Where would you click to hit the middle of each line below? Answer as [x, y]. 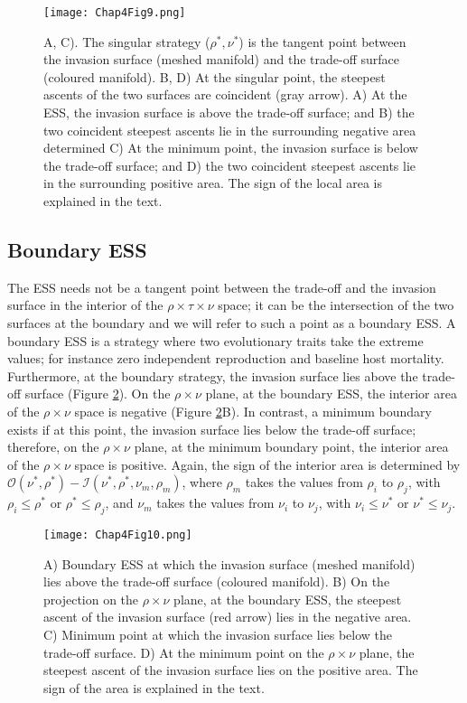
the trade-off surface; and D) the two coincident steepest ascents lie [230, 165]
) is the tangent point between [322, 41]
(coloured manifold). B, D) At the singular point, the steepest [215, 76]
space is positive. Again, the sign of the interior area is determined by [267, 464]
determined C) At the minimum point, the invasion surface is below [231, 148]
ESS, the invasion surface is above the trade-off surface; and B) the [229, 112]
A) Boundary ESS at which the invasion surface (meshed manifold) [229, 563]
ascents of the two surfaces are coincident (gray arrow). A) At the [225, 94]
